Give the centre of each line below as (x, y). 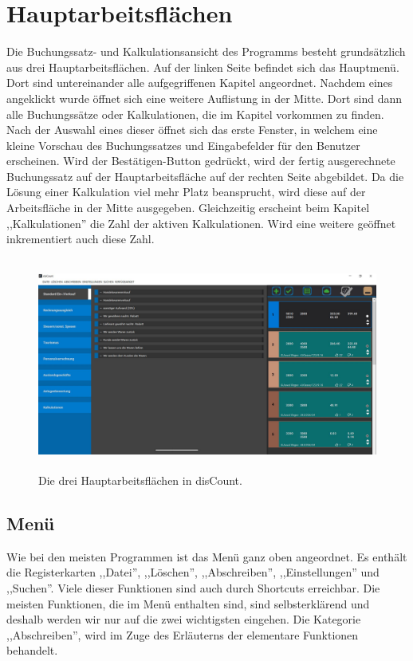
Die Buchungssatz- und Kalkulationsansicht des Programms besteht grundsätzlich (206, 51)
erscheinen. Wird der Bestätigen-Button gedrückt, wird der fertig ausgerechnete (201, 161)
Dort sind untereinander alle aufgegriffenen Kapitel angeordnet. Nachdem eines (200, 83)
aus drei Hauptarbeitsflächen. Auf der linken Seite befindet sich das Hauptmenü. (203, 67)
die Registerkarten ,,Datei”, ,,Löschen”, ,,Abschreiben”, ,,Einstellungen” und (193, 572)
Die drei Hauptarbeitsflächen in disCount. (140, 480)
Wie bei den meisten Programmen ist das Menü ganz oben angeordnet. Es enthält (207, 556)
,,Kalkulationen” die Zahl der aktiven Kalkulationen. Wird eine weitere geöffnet (201, 223)
